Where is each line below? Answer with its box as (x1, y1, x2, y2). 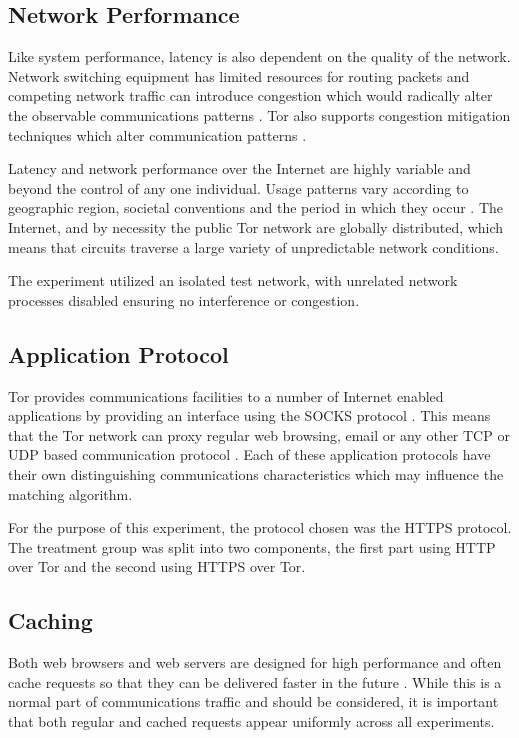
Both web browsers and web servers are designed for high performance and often (8, 652, 502, 673)
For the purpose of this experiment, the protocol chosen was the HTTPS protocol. (8, 517, 512, 538)
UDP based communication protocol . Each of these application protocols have (8, 444, 491, 465)
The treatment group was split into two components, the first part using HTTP (8, 536, 496, 557)
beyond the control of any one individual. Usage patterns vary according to (8, 177, 469, 198)
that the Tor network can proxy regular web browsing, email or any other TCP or (8, 424, 510, 445)
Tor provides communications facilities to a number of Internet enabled (8, 385, 444, 406)
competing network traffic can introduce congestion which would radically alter (8, 85, 493, 106)
